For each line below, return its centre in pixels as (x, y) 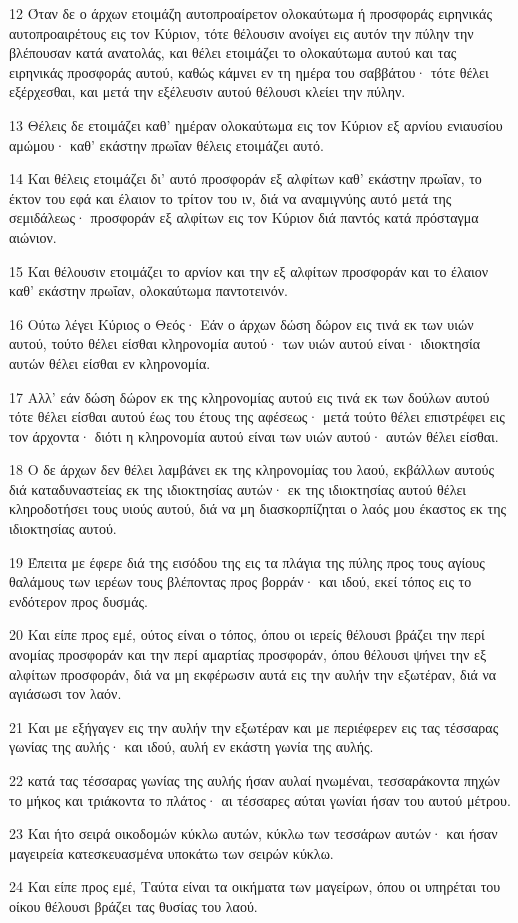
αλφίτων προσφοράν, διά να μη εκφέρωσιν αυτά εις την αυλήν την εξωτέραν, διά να (253, 673)
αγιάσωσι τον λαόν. (65, 693)
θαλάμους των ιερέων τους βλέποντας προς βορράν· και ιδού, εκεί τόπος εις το (240, 581)
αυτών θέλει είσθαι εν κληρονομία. (110, 362)
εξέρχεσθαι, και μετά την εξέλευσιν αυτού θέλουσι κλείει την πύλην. (207, 91)
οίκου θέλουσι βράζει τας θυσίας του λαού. (133, 905)
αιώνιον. (33, 236)
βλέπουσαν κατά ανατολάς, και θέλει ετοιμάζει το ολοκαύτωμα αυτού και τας (233, 52)
